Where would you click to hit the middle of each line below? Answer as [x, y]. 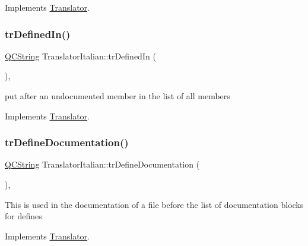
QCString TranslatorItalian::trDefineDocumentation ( [102, 164]
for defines [23, 216]
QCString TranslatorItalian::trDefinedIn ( [80, 56]
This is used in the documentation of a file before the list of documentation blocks [154, 204]
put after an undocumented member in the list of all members [118, 96]
